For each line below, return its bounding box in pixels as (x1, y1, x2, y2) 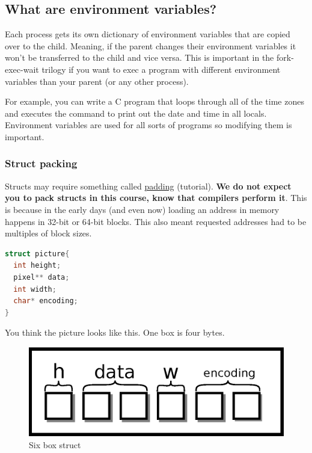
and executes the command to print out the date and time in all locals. (5, 106, 267, 119)
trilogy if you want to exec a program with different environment (41, 63, 281, 75)
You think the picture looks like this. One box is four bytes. (5, 326, 225, 339)
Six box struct (29, 438, 81, 451)
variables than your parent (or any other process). (5, 75, 189, 87)
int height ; (13, 261, 61, 270)
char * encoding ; (13, 297, 78, 306)
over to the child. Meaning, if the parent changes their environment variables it (5, 39, 296, 52)
